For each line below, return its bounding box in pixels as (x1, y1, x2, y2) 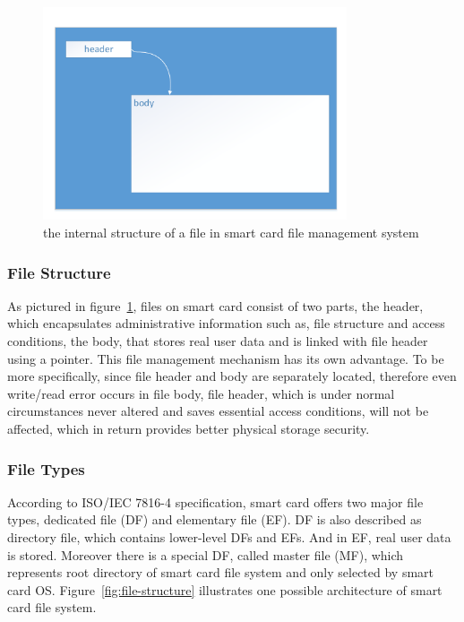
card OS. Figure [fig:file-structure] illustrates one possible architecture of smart (7, 580, 443, 599)
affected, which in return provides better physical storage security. (7, 419, 370, 438)
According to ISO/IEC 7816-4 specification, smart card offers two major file (7, 492, 424, 511)
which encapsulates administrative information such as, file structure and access (7, 314, 445, 333)
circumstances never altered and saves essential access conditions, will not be (7, 402, 429, 420)
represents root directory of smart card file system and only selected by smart (7, 563, 434, 582)
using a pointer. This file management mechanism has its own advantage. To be (7, 349, 444, 367)
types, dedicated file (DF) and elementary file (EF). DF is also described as (7, 510, 422, 529)
